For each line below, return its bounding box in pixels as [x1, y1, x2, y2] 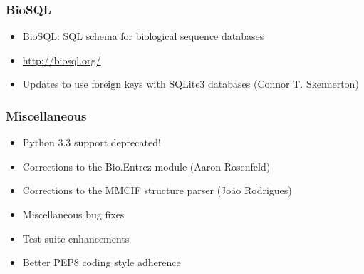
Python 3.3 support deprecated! [22, 135, 161, 150]
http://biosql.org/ [22, 52, 101, 67]
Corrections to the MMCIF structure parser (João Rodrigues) [22, 183, 292, 198]
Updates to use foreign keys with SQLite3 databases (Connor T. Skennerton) [22, 76, 359, 91]
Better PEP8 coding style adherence [22, 255, 181, 270]
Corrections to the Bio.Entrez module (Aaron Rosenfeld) [22, 158, 271, 173]
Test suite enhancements [22, 230, 130, 245]
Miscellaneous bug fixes [22, 207, 125, 221]
